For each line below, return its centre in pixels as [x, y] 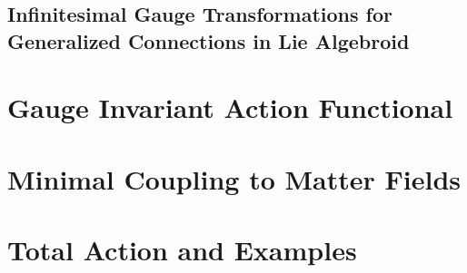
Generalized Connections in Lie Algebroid [209, 40]
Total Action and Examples [182, 250]
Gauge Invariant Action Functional [230, 107]
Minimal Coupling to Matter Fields [234, 178]
